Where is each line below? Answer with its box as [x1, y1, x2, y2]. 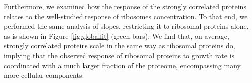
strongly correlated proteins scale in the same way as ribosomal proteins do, [4, 40, 235, 51]
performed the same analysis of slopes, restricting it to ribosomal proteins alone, [4, 21, 249, 31]
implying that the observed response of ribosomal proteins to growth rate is [4, 50, 235, 60]
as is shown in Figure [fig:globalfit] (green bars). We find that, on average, [4, 30, 229, 41]
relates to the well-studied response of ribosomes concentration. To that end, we [4, 11, 248, 21]
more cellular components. [4, 70, 84, 80]
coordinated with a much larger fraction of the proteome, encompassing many [4, 60, 241, 70]
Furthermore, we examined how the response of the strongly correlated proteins [4, 1, 246, 11]
